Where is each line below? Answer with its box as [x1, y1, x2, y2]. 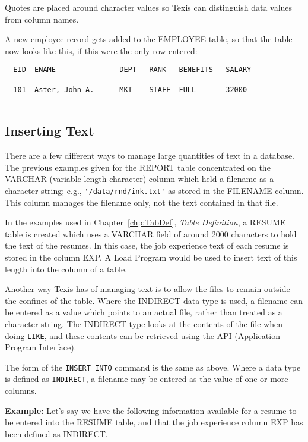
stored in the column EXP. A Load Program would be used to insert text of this [5, 251, 297, 264]
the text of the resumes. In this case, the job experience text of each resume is [5, 239, 289, 252]
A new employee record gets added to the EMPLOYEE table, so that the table [5, 33, 293, 45]
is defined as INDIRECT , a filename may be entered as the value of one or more [5, 372, 288, 385]
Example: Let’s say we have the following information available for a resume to [5, 404, 297, 416]
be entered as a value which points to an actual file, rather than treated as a [5, 306, 282, 318]
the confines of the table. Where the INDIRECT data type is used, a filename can [5, 294, 303, 306]
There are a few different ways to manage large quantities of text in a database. [5, 149, 294, 162]
